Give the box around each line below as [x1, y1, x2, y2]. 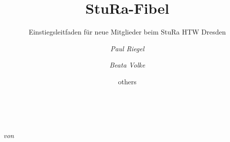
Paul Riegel [110, 43, 144, 53]
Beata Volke [109, 60, 145, 70]
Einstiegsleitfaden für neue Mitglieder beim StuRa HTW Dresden [29, 27, 226, 37]
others [118, 76, 137, 86]
